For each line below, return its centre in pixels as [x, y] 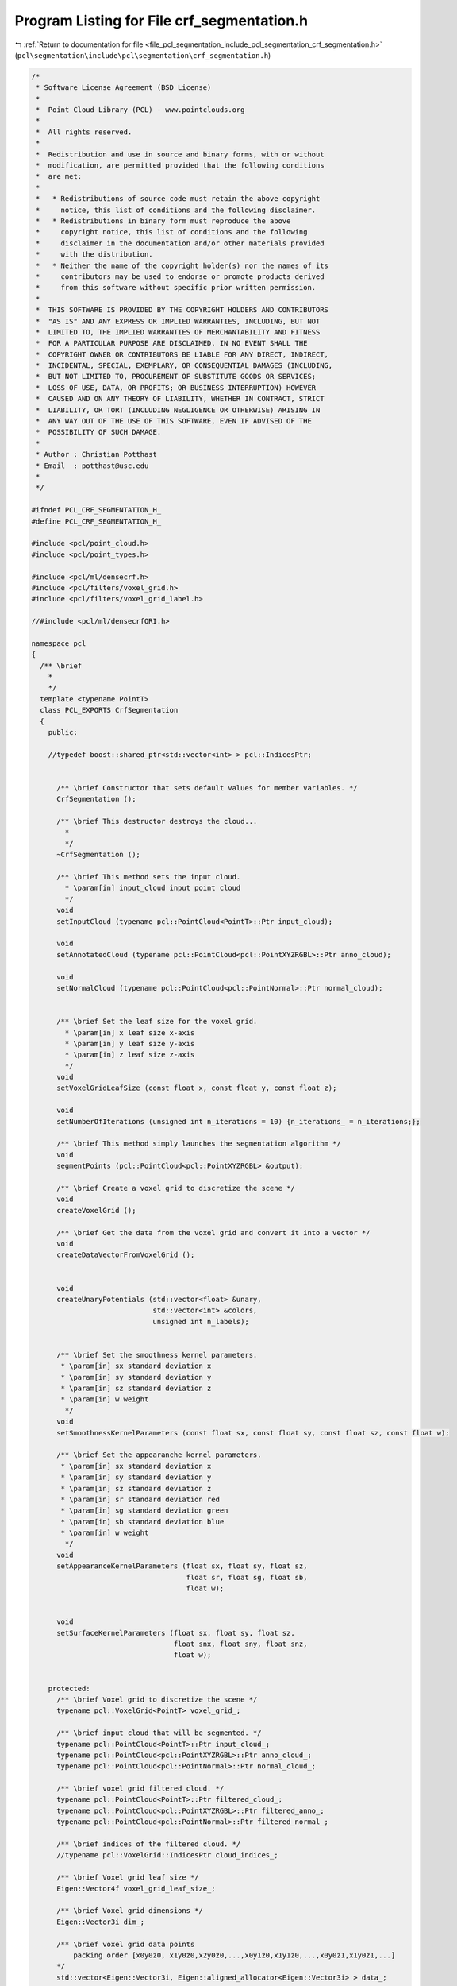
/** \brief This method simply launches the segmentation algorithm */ [199, 1144]
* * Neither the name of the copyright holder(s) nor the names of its [182, 265]
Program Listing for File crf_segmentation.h [161, 21]
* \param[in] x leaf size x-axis [130, 1032]
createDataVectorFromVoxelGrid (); [126, 1255]
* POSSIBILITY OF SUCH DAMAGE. [99, 432]
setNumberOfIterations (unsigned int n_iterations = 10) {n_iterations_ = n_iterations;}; [238, 1121]
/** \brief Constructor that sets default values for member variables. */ [207, 788]
